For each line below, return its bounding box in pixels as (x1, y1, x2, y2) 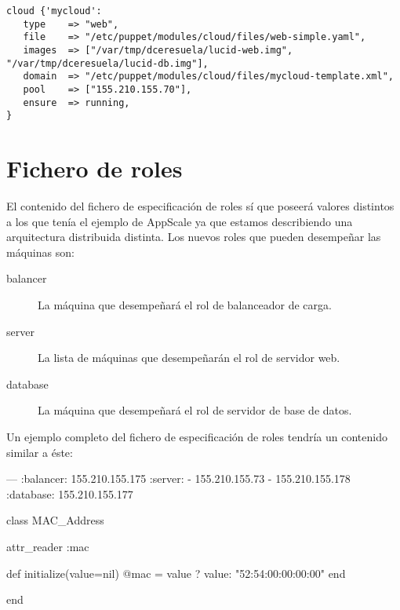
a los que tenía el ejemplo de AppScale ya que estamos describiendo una (6, 213, 353, 229)
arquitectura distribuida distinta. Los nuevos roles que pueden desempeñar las (6, 228, 381, 245)
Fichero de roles (6, 152, 183, 184)
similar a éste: (6, 444, 73, 460)
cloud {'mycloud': (6, 5, 102, 16)
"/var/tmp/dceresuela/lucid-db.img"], (6, 57, 209, 69)
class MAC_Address (6, 512, 104, 528)
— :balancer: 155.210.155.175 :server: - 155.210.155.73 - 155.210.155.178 (6, 470, 351, 487)
